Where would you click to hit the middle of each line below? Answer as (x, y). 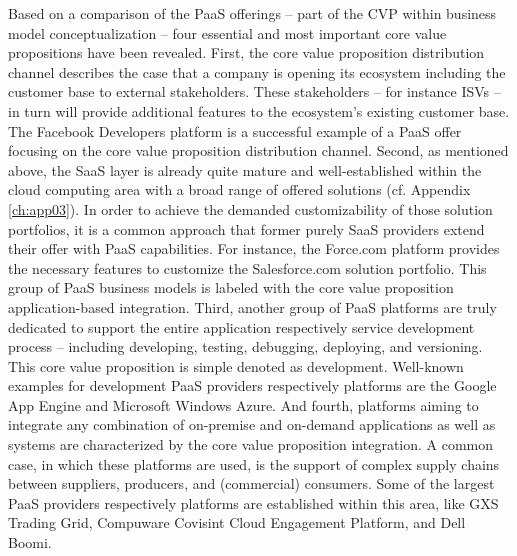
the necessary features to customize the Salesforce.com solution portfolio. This (247, 267)
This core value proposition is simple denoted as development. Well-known (236, 365)
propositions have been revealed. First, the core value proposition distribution (246, 52)
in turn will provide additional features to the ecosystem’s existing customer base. (259, 110)
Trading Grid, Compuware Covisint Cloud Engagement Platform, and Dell (237, 522)
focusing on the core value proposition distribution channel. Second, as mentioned (258, 150)
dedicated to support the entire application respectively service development (241, 326)
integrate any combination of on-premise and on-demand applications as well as (252, 424)
